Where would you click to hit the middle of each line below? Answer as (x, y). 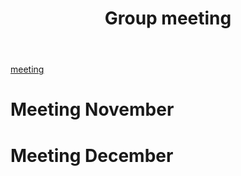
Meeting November (92, 109)
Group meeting (168, 18)
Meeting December (92, 155)
